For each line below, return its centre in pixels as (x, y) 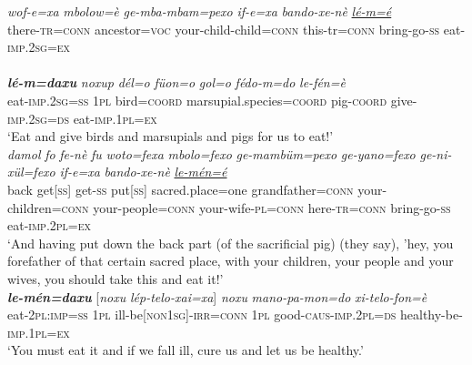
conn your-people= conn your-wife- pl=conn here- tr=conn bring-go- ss (256, 207)
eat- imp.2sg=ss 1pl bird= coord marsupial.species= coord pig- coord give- (212, 100)
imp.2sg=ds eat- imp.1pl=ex (82, 118)
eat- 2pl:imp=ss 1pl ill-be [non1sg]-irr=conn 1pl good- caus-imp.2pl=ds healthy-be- (235, 314)
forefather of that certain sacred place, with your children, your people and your (231, 261)
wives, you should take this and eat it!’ (115, 278)
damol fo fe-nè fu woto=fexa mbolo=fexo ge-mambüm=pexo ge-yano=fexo (211, 153)
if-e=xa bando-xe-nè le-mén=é (143, 172)
